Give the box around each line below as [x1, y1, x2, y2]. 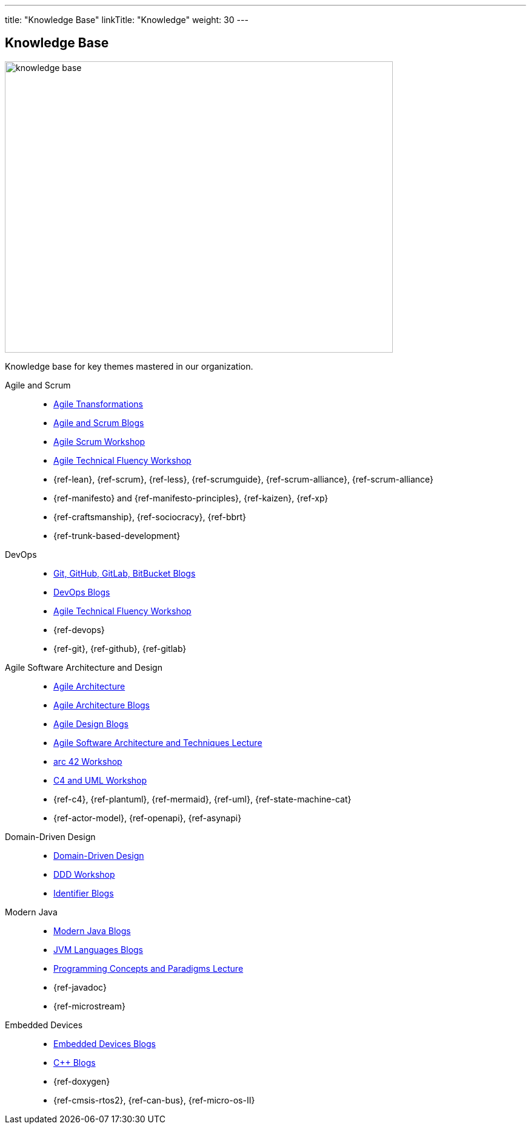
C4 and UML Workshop [53, 775, 147, 785]
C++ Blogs [53, 1057, 96, 1068]
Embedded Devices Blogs [53, 1038, 156, 1049]
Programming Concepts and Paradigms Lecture [53, 963, 244, 974]
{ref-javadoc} [53, 982, 107, 992]
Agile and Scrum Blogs [53, 417, 144, 428]
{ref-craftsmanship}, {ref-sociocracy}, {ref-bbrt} [53, 511, 247, 522]
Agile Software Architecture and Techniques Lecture [53, 737, 262, 748]
